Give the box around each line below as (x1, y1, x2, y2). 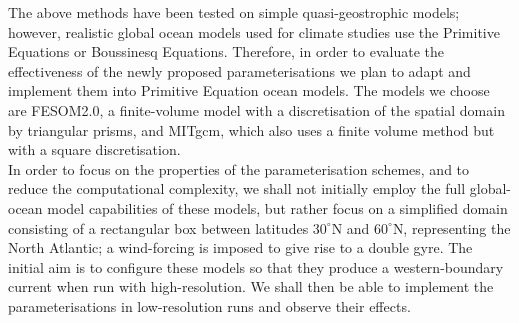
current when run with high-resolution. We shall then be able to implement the (8, 276, 494, 297)
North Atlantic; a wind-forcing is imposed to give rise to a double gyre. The (8, 237, 473, 258)
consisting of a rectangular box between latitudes (8, 217, 309, 238)
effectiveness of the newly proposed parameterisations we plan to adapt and (8, 60, 471, 81)
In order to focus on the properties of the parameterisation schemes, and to (8, 158, 470, 179)
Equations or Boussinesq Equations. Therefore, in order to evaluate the (8, 41, 444, 62)
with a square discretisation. (8, 139, 181, 160)
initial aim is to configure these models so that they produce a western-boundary (8, 256, 504, 277)
